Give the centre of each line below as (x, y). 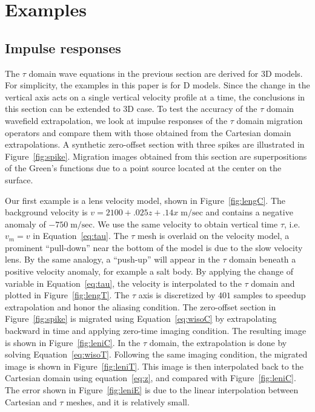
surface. (19, 179)
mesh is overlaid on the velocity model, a (214, 236)
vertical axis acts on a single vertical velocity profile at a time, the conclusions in (155, 96)
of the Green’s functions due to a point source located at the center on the (143, 168)
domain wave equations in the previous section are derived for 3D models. (166, 73)
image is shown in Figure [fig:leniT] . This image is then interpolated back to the (154, 366)
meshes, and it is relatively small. (128, 401)
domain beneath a (263, 259)
